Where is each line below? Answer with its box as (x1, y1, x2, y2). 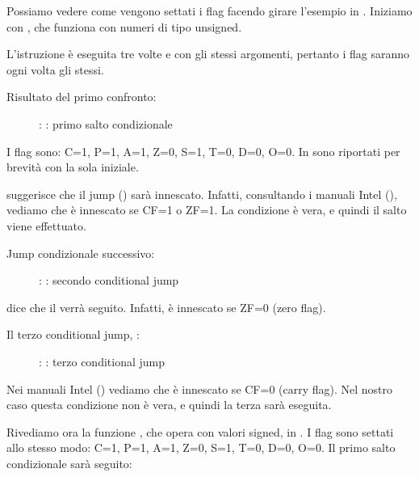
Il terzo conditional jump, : (6, 326, 140, 343)
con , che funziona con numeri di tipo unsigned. (6, 18, 242, 35)
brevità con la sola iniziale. (6, 158, 139, 175)
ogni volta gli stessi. (6, 61, 104, 78)
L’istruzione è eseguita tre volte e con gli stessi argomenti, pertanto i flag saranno (6, 45, 409, 62)
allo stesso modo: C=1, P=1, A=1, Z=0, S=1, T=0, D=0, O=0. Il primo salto (6, 439, 396, 456)
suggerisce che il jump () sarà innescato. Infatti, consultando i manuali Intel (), (6, 185, 397, 202)
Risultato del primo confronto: (6, 88, 157, 105)
